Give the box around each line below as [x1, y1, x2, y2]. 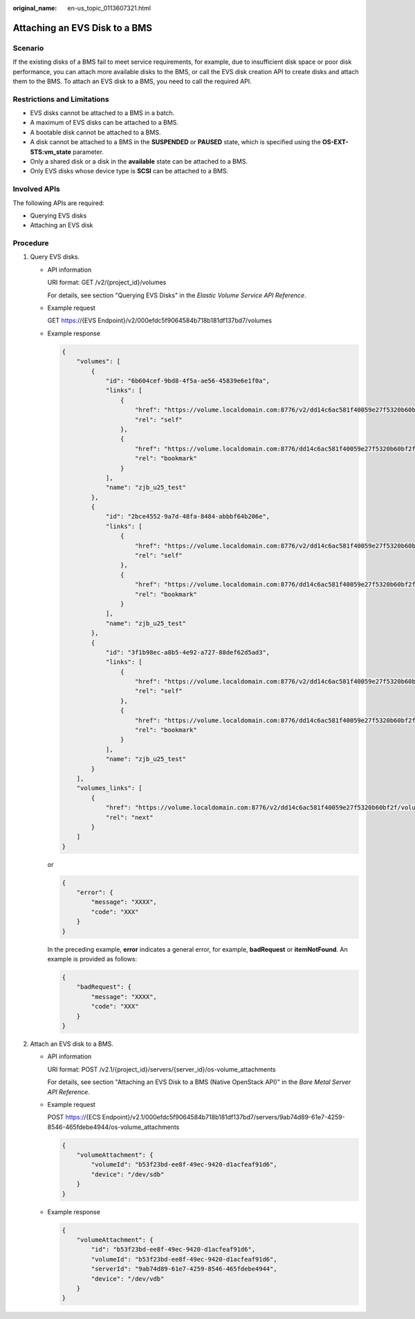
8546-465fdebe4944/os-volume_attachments [47, 1123, 180, 1131]
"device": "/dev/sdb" [91, 1170, 165, 1178]
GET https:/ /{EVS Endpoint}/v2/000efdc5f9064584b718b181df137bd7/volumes [47, 316, 273, 325]
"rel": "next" [105, 813, 154, 821]
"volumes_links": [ [76, 784, 143, 792]
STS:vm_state [30, 148, 72, 156]
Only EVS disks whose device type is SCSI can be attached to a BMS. [30, 167, 228, 175]
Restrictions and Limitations [12, 94, 110, 104]
